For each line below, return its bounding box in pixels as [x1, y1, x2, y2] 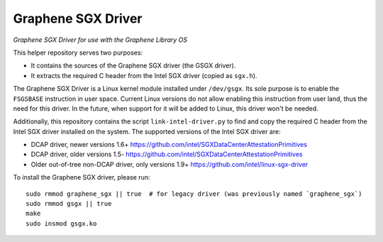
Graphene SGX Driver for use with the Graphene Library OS [13, 35, 188, 44]
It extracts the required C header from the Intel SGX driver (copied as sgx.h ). [30, 71, 257, 79]
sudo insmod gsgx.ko [26, 219, 97, 227]
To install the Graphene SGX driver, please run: [13, 173, 150, 182]
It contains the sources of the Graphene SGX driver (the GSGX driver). [30, 61, 236, 70]
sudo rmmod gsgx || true [26, 199, 112, 208]
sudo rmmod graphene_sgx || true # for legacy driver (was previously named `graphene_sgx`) [26, 189, 362, 198]
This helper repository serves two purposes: [13, 48, 143, 57]
